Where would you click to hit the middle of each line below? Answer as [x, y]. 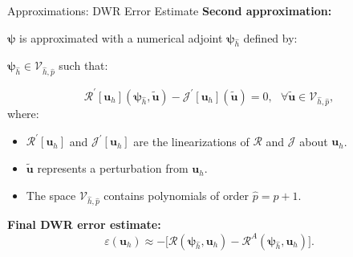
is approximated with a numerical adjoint [121, 37]
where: [23, 114]
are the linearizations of [191, 141]
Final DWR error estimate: [84, 224]
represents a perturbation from [113, 168]
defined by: [270, 37]
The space [51, 195]
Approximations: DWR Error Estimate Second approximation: [170, 10]
